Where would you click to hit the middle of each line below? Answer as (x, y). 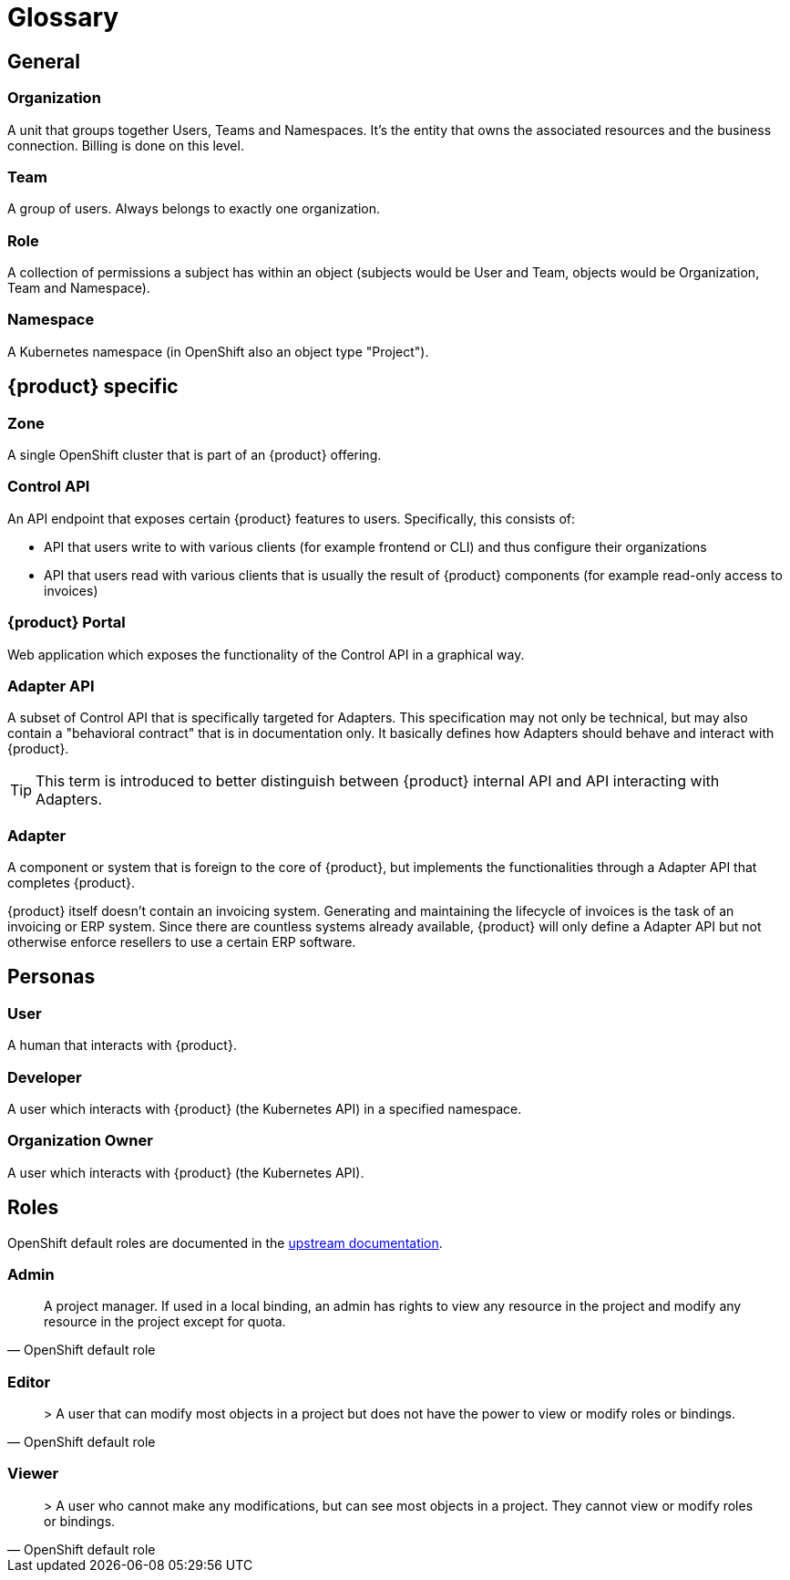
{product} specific (93, 387)
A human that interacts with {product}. (122, 1045)
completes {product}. (72, 883)
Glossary (63, 17)
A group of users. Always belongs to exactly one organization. (194, 209)
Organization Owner (80, 1141)
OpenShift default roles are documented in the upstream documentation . (225, 1242)
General (44, 61)
